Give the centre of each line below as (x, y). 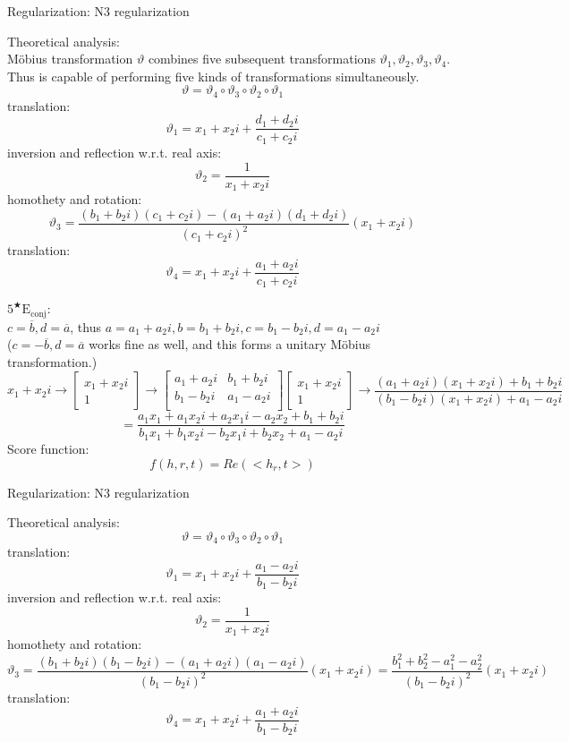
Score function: (48, 448)
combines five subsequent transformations (262, 59)
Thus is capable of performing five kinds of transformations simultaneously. (213, 76)
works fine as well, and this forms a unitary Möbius (230, 344)
